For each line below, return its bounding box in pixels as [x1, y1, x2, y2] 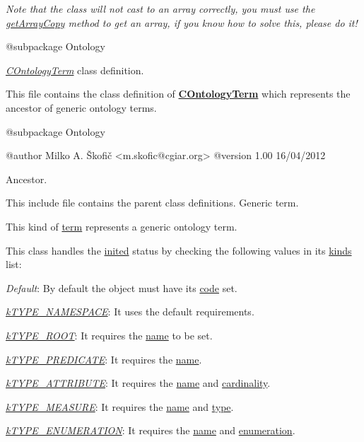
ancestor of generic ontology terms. [6, 100, 157, 115]
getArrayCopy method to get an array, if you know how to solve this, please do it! [6, 15, 358, 30]
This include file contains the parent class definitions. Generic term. [6, 195, 299, 210]
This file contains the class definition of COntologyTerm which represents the [6, 86, 351, 101]
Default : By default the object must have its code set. [6, 280, 237, 295]
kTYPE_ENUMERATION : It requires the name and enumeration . [6, 423, 295, 438]
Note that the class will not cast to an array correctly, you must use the [6, 1, 315, 16]
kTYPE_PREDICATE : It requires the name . [6, 351, 202, 366]
